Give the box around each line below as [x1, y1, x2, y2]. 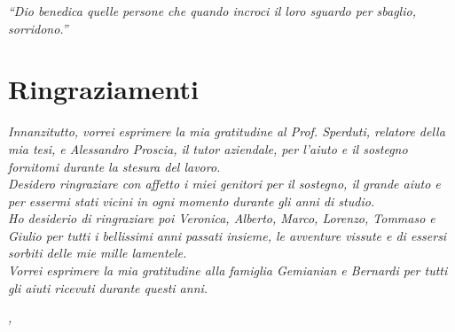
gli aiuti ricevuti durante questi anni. [8, 278, 208, 297]
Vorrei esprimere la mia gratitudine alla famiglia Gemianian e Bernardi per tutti [8, 261, 448, 280]
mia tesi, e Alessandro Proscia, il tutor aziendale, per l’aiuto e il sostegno [8, 139, 408, 158]
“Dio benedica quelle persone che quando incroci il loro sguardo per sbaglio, [8, 2, 416, 19]
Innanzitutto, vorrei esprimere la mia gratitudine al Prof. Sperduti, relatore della [8, 122, 445, 141]
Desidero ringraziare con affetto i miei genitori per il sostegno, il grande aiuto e [8, 174, 441, 193]
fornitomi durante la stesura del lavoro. [8, 157, 221, 175]
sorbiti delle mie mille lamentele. [8, 243, 187, 262]
